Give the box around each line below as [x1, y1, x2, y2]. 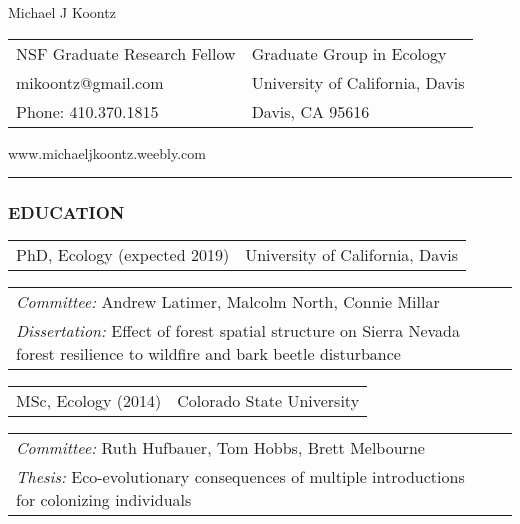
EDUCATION [8, 200, 125, 225]
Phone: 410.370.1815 [16, 99, 159, 123]
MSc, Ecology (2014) [16, 389, 162, 413]
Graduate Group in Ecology [251, 41, 447, 65]
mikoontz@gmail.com [16, 70, 164, 94]
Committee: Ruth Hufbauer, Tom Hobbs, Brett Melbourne [16, 436, 425, 460]
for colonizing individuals [16, 488, 192, 512]
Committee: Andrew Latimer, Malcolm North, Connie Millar [16, 290, 440, 314]
